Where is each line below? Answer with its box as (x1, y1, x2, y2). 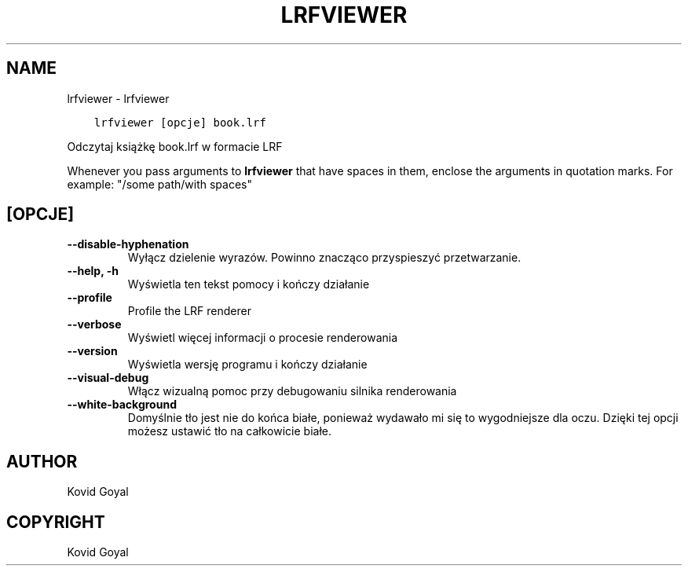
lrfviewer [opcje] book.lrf (93, 115, 266, 129)
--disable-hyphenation (67, 237, 189, 251)
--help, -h (67, 264, 119, 278)
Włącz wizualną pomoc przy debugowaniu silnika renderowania (127, 384, 457, 398)
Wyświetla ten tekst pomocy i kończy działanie (127, 277, 370, 291)
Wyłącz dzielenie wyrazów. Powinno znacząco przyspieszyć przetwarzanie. (127, 251, 521, 265)
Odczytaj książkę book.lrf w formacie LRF (67, 139, 283, 153)
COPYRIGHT (6, 511, 105, 532)
